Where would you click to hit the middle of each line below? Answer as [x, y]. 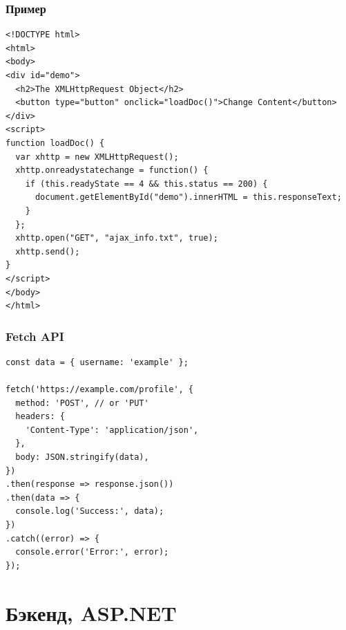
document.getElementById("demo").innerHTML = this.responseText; [188, 197]
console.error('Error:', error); [92, 552]
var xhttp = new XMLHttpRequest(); [97, 157]
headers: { [40, 417]
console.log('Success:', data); [90, 511]
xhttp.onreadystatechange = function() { [112, 170]
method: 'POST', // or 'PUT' [82, 403]
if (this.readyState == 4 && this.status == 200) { [146, 184]
